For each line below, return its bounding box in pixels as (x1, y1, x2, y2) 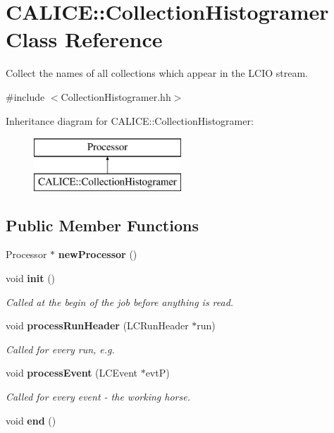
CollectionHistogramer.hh (61, 89, 171, 104)
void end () (6, 413, 56, 427)
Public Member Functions (6, 214, 199, 236)
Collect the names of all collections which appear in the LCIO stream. (6, 66, 309, 80)
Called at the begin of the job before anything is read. (6, 294, 234, 309)
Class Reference (6, 25, 163, 54)
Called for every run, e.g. (6, 341, 115, 356)
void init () (6, 271, 56, 286)
